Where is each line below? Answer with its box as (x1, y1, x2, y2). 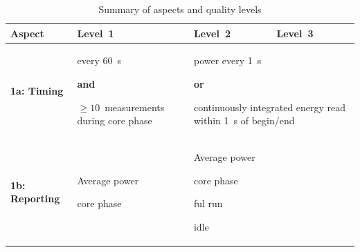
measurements (105, 99, 165, 114)
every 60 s (77, 53, 122, 68)
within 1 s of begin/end (193, 113, 295, 128)
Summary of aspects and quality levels (98, 2, 262, 16)
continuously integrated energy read (193, 99, 346, 114)
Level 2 (193, 26, 231, 40)
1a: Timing (10, 83, 64, 97)
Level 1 (77, 26, 114, 40)
